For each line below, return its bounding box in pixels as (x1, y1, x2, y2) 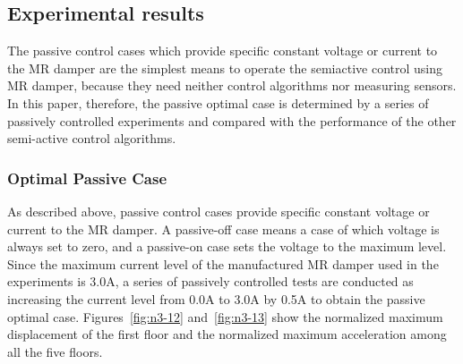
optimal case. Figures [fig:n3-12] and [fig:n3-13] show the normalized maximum (7, 307, 443, 326)
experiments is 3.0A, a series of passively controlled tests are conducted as (7, 272, 414, 291)
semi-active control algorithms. (7, 129, 176, 148)
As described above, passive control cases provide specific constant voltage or (7, 201, 430, 220)
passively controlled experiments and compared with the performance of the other (7, 111, 457, 130)
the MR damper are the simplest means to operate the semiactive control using (7, 58, 443, 77)
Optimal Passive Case (7, 166, 167, 189)
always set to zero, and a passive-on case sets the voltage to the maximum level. (7, 237, 447, 256)
